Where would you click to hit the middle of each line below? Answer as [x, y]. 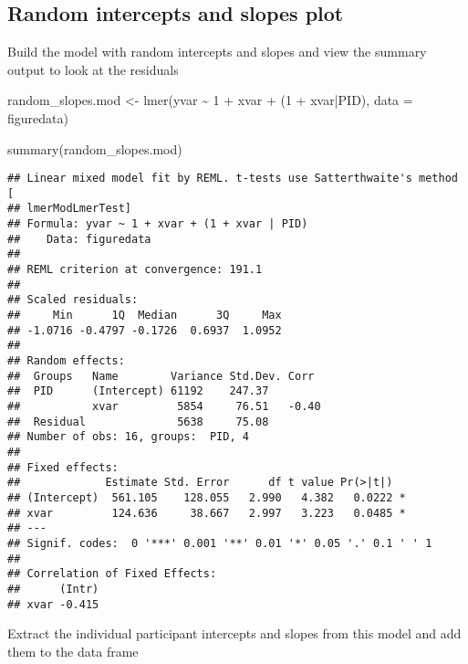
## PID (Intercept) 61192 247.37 [138, 391]
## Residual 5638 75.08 [138, 422]
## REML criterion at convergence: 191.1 [135, 270]
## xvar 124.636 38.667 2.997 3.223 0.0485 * [207, 513]
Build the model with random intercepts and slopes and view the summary [217, 52]
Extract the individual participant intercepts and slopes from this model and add [234, 633]
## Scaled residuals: [73, 300]
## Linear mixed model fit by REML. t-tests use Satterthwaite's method [233, 179]
